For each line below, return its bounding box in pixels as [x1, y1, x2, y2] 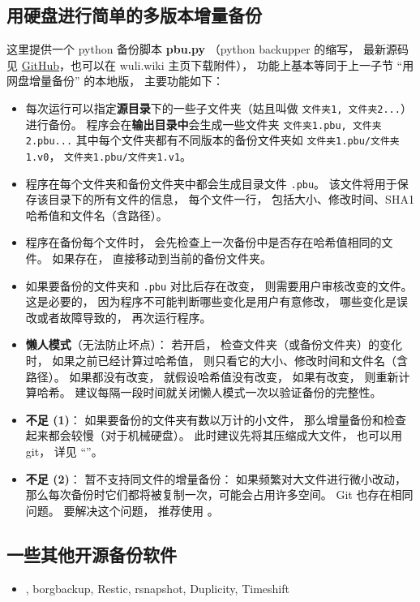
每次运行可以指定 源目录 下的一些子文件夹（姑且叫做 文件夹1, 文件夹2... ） [25, 99, 412, 116]
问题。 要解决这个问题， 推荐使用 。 [25, 501, 219, 518]
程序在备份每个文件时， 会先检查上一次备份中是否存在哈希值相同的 [25, 234, 382, 251]
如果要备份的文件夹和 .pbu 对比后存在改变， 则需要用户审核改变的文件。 [25, 277, 413, 294]
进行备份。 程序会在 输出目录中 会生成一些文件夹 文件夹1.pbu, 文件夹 [25, 115, 382, 132]
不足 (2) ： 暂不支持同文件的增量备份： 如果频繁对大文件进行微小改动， [25, 470, 407, 487]
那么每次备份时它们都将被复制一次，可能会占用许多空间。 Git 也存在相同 [25, 486, 414, 503]
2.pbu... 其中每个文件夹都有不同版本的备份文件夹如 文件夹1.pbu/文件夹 [25, 131, 400, 148]
